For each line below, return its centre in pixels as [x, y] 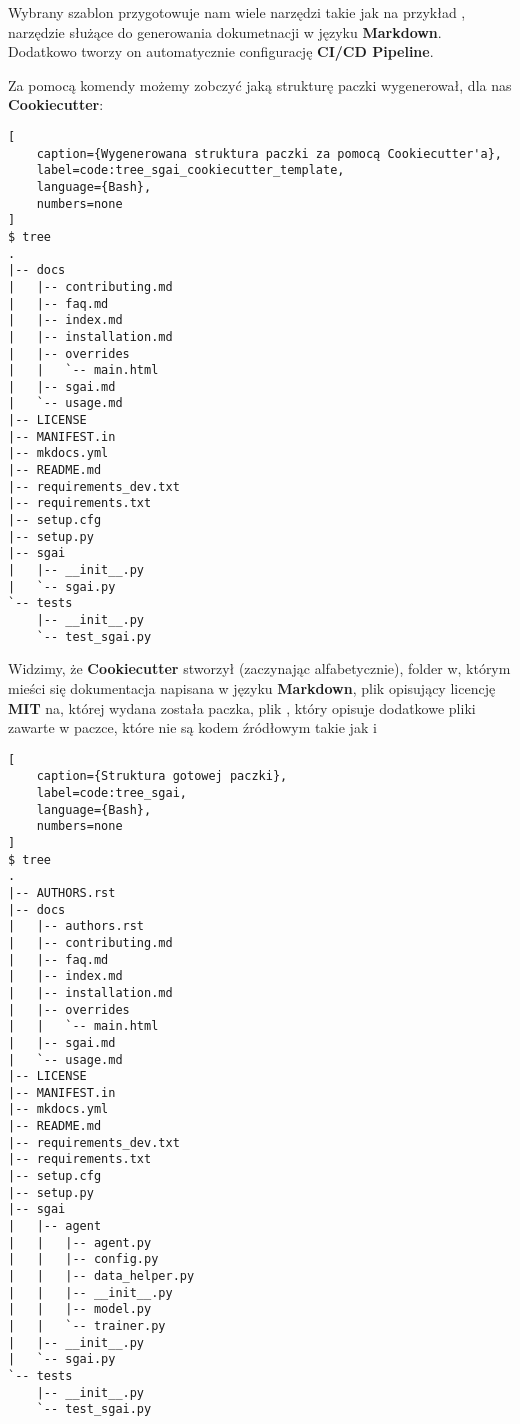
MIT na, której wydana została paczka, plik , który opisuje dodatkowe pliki [242, 707]
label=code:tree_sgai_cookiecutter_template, [190, 170]
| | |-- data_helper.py [101, 1276]
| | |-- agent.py [80, 1242]
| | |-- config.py [83, 1259]
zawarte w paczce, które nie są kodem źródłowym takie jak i [192, 727]
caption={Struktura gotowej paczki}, [162, 776]
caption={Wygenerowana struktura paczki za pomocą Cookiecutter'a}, [269, 153]
